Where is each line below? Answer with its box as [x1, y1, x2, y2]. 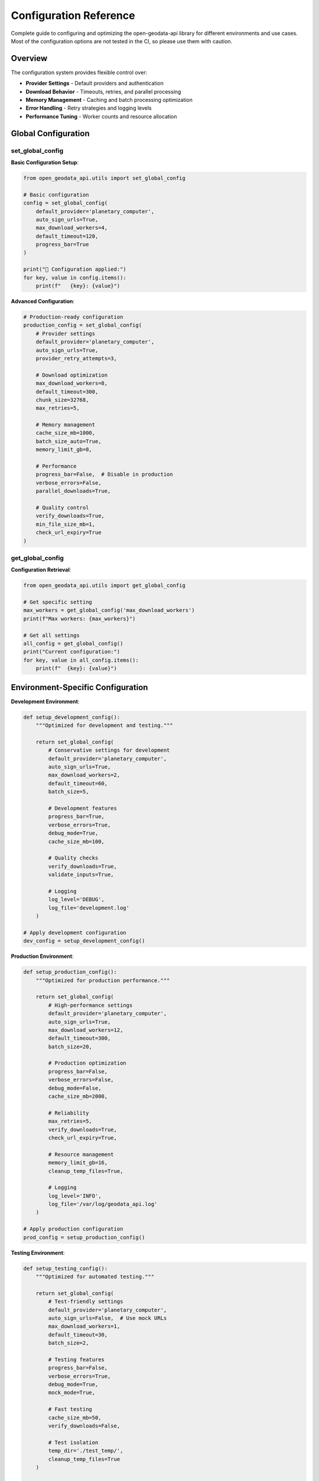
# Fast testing [48, 1406, 93, 1413]
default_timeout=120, [35, 233, 99, 239]
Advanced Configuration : [11, 298, 75, 304]
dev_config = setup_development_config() [23, 938, 145, 944]
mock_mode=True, [48, 1389, 96, 1396]
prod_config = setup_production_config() [23, 1234, 145, 1240]
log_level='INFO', [48, 1193, 102, 1199]
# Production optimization [48, 1060, 126, 1066]
